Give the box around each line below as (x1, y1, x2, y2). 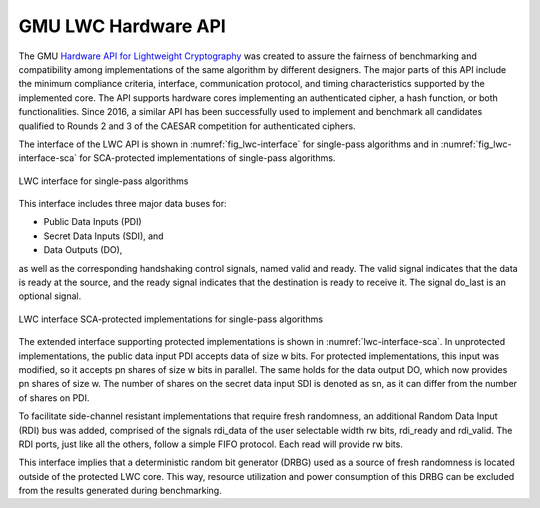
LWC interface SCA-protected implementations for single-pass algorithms (18, 313, 324, 325)
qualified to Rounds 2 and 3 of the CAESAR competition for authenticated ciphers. (18, 120, 356, 132)
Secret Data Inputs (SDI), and (43, 230, 164, 242)
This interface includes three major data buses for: (18, 198, 227, 210)
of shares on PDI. (18, 391, 90, 404)
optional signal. (18, 290, 82, 302)
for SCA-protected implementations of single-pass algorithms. (79, 152, 336, 164)
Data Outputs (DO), (43, 244, 123, 256)
